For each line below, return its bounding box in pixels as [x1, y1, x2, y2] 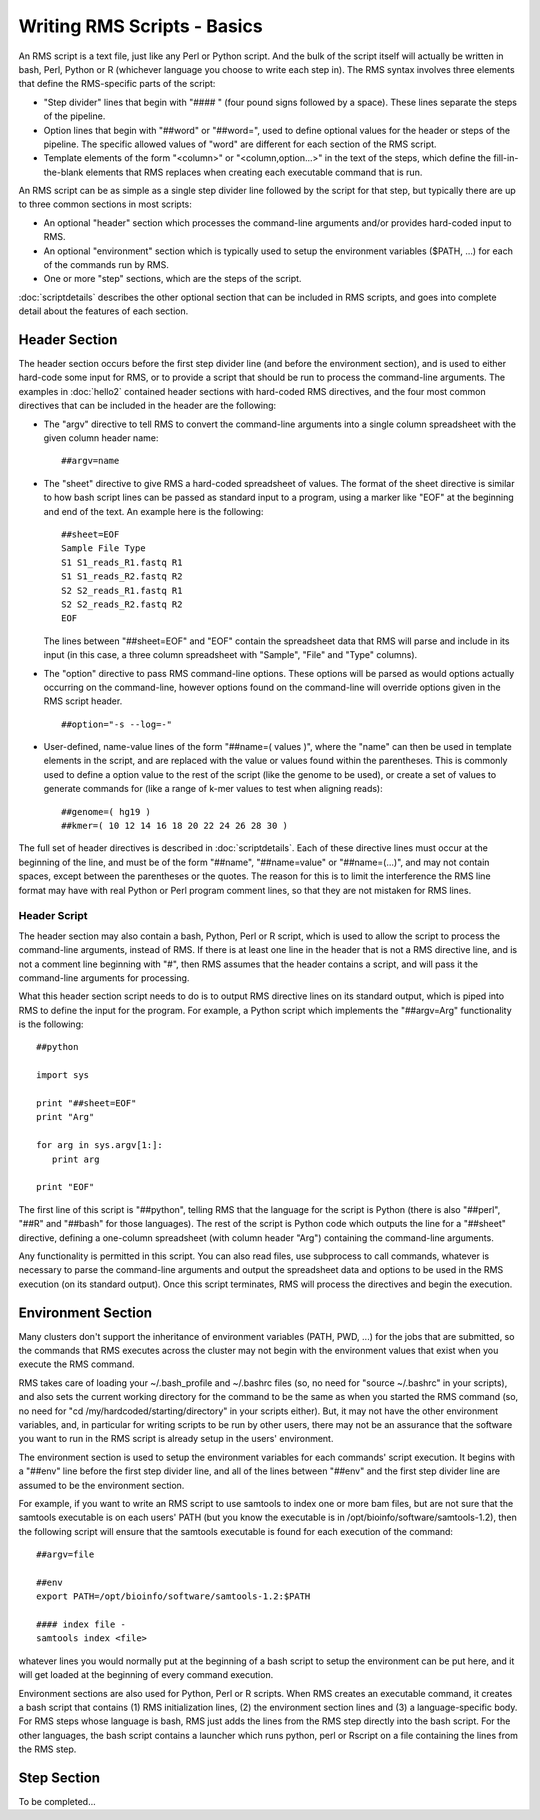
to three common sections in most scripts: [18, 198, 192, 210]
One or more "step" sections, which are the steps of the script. [43, 273, 302, 285]
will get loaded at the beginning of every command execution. [18, 1669, 274, 1681]
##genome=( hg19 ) [61, 806, 152, 817]
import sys [36, 1070, 90, 1081]
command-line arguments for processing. [18, 971, 190, 984]
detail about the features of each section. [18, 305, 189, 317]
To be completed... [18, 1796, 97, 1808]
